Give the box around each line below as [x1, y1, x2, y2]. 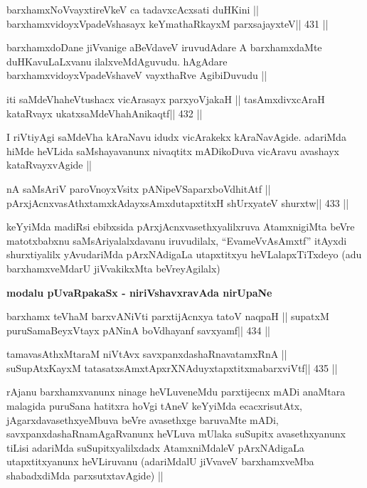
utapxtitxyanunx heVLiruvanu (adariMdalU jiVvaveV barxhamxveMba [6, 454, 314, 469]
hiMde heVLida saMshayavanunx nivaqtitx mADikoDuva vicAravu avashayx [6, 143, 339, 158]
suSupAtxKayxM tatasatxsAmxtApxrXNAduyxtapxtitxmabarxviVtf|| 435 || [6, 360, 338, 375]
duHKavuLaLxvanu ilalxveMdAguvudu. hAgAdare [6, 53, 228, 68]
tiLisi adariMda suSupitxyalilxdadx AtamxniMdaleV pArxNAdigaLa [6, 440, 304, 455]
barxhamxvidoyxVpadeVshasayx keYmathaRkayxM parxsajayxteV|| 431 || [6, 16, 329, 31]
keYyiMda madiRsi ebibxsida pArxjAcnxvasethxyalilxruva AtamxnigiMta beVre [6, 219, 355, 234]
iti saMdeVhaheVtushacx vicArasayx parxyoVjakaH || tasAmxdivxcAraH [6, 91, 325, 106]
